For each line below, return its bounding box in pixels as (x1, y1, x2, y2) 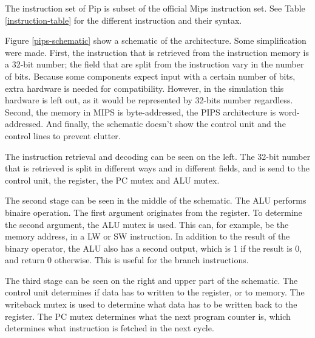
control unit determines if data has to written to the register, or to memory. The (5, 286, 305, 298)
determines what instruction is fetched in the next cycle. (5, 322, 214, 334)
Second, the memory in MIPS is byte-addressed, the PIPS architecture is (5, 105, 276, 118)
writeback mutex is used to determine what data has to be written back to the (5, 298, 297, 311)
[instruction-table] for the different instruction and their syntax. (5, 13, 242, 26)
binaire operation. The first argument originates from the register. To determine (5, 205, 302, 218)
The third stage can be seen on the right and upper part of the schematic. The (5, 274, 298, 286)
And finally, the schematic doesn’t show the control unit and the (46, 117, 286, 130)
